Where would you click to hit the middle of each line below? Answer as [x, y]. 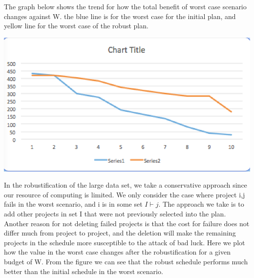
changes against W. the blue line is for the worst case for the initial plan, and [120, 16]
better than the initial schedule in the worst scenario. [84, 271]
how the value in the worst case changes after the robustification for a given [117, 252]
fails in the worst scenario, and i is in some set [73, 204]
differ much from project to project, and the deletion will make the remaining [120, 233]
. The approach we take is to [201, 204]
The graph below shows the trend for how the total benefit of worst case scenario [125, 6]
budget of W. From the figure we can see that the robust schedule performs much [126, 261]
